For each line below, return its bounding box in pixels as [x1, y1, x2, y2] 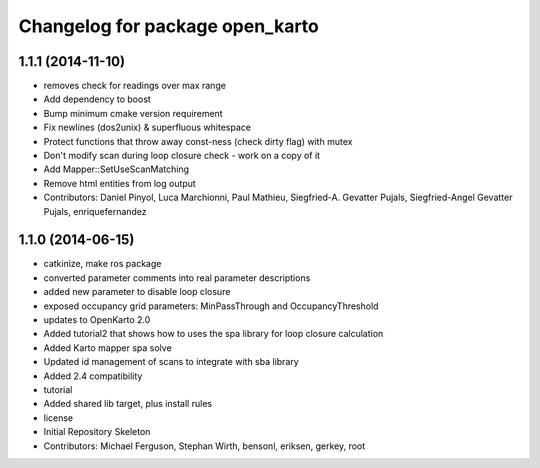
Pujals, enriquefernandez [43, 205, 147, 217]
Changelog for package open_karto [18, 15, 319, 37]
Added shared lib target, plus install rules [43, 398, 213, 410]
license [43, 411, 74, 424]
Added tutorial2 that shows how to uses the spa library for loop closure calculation [43, 328, 384, 340]
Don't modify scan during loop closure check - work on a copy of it [43, 150, 320, 162]
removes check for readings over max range [43, 80, 227, 92]
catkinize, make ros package [43, 258, 162, 270]
